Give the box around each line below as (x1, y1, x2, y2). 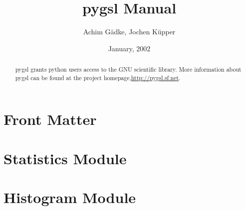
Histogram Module (3, 187, 136, 208)
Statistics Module (3, 148, 127, 168)
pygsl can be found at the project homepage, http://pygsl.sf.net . (15, 73, 181, 82)
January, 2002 (108, 43, 151, 53)
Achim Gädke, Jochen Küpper (83, 26, 176, 37)
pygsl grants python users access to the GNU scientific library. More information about (15, 65, 242, 74)
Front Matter (3, 109, 97, 129)
